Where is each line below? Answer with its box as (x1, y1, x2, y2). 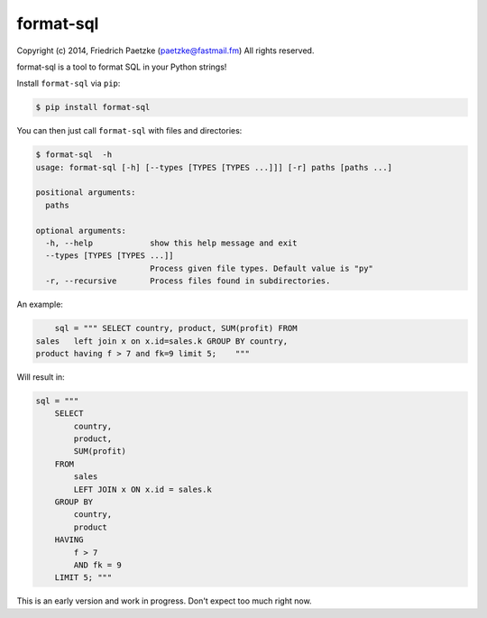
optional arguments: (35, 226, 126, 235)
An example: (16, 299, 63, 310)
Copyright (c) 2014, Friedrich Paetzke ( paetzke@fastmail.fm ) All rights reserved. (16, 45, 315, 56)
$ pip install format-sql (35, 102, 151, 113)
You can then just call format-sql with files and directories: (16, 125, 243, 136)
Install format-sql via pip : (16, 78, 121, 89)
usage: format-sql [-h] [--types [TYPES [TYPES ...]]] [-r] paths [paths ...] (35, 162, 392, 172)
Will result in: (16, 371, 65, 383)
